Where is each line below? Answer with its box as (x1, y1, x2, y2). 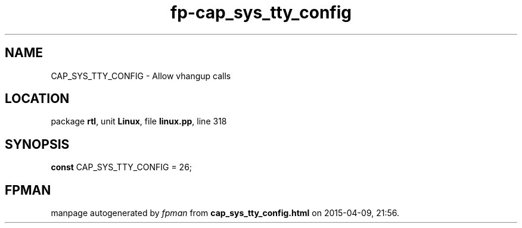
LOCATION (5, 91, 70, 107)
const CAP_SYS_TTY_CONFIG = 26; (51, 162, 192, 173)
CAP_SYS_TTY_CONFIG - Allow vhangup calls (51, 70, 231, 81)
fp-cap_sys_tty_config (170, 2, 352, 23)
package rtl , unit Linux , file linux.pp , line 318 (51, 116, 227, 127)
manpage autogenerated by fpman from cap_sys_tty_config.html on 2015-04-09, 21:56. (51, 208, 399, 218)
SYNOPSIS (5, 136, 70, 152)
